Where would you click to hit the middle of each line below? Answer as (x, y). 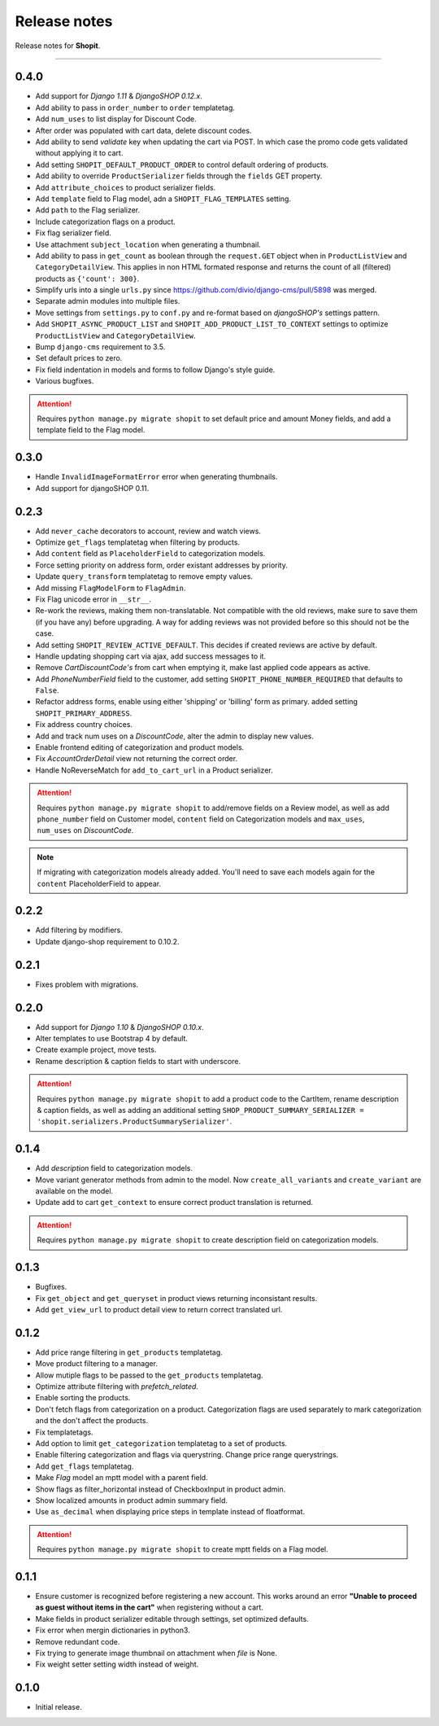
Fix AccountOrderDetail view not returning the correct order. (137, 759)
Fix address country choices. (84, 725)
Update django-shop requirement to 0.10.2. (107, 941)
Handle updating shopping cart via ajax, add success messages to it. (151, 656)
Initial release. (59, 1707)
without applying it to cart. (79, 153)
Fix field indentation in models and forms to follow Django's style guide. (155, 370)
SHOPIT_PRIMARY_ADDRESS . (84, 713)
